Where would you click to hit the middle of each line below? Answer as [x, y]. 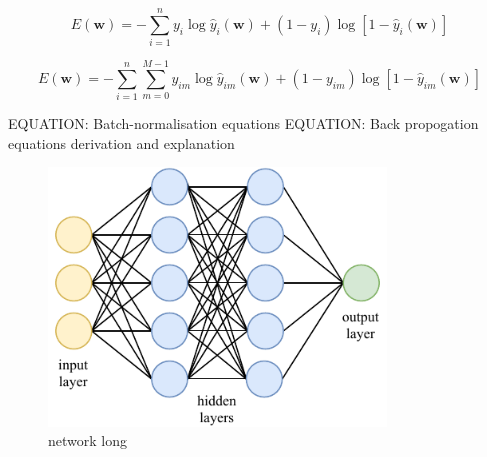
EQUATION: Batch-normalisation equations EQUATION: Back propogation [243, 123]
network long [87, 440]
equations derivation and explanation [121, 142]
